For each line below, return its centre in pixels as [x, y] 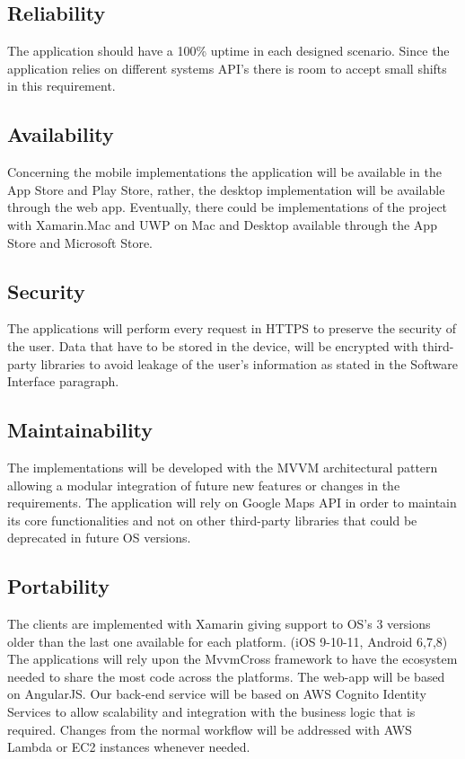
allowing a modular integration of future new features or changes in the [204, 485]
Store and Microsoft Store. [80, 242]
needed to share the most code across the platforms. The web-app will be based [226, 676]
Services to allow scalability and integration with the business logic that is [211, 712]
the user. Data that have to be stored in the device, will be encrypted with [213, 345]
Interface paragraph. [63, 381]
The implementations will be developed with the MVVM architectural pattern [223, 467]
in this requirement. [61, 86]
